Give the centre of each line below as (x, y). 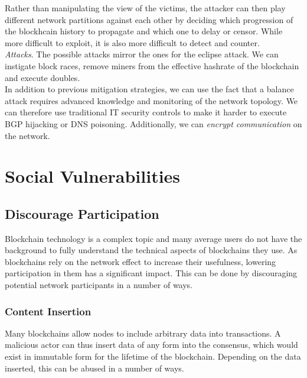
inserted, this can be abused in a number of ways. (94, 368)
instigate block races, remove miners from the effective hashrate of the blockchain (152, 65)
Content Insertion (48, 311)
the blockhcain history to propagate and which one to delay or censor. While (144, 31)
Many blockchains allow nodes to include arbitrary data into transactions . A (143, 333)
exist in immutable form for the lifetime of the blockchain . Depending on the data (153, 356)
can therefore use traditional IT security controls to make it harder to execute (146, 112)
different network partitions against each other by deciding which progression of (149, 19)
